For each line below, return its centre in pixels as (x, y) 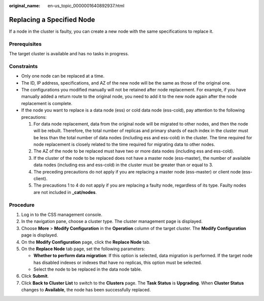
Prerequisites (25, 44)
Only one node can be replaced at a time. (63, 76)
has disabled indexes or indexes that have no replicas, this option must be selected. (118, 262)
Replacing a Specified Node (52, 20)
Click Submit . (35, 276)
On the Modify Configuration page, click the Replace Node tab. (86, 242)
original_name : (25, 6)
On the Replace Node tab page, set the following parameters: (83, 249)
